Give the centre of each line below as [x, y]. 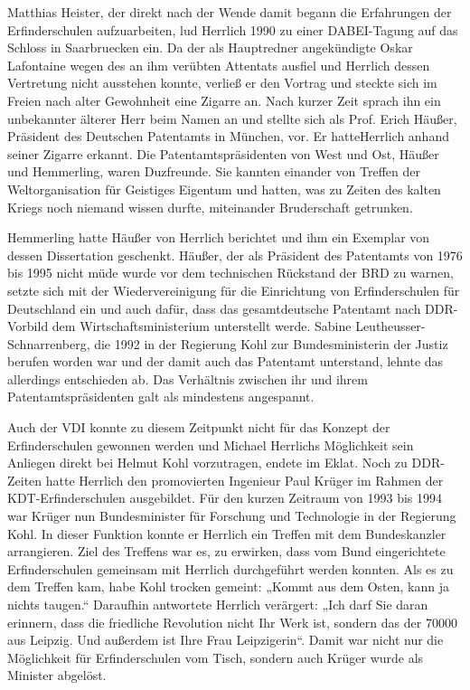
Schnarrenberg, [49, 343]
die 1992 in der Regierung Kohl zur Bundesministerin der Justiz [271, 343]
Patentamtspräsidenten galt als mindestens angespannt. [161, 397]
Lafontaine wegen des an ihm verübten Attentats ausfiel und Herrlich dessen [219, 65]
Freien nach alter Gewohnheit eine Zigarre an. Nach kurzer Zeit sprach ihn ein [224, 100]
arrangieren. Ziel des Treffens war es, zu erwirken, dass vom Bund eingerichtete [226, 551]
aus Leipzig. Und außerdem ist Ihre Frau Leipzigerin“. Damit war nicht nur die [226, 640]
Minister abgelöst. [57, 675]
